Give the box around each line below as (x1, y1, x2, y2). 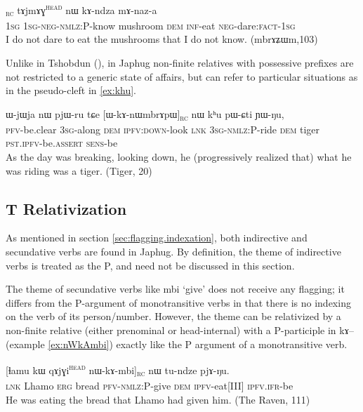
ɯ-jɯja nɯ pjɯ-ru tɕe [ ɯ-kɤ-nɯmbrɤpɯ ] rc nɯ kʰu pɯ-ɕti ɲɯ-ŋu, (6, 106, 284, 123)
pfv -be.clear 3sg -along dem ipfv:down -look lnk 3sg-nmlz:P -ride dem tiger (6, 121, 320, 136)
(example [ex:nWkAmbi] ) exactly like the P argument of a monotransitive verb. (6, 336, 348, 351)
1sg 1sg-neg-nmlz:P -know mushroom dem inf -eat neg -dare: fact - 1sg (6, 18, 296, 32)
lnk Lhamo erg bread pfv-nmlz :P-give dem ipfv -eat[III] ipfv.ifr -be (6, 378, 293, 392)
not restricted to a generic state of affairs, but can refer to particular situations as (6, 69, 358, 84)
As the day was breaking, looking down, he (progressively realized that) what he (6, 149, 352, 164)
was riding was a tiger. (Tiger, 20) (6, 163, 152, 178)
